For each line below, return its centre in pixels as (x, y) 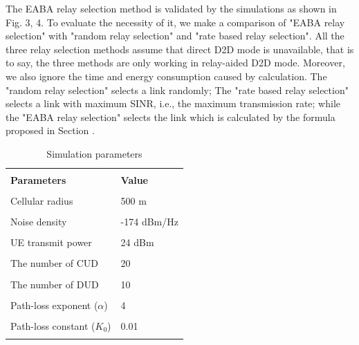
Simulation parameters (94, 153)
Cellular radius (42, 201)
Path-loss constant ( (53, 325)
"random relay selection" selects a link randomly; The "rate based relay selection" (177, 90)
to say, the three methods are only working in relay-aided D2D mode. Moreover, (175, 63)
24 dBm (137, 242)
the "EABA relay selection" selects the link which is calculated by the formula (171, 116)
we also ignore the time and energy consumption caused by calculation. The (166, 76)
